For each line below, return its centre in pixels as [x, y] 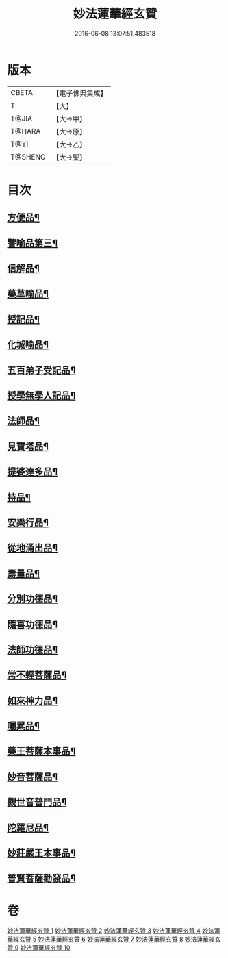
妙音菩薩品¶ [33, 777]
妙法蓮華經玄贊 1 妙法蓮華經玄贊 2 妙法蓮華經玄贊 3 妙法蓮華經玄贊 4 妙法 [111, 931]
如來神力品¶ [33, 700]
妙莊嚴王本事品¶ [41, 853]
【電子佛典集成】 [80, 93]
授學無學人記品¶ [41, 395]
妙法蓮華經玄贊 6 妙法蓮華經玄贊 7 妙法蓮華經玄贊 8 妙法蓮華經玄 [129, 940]
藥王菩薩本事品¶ [41, 752]
